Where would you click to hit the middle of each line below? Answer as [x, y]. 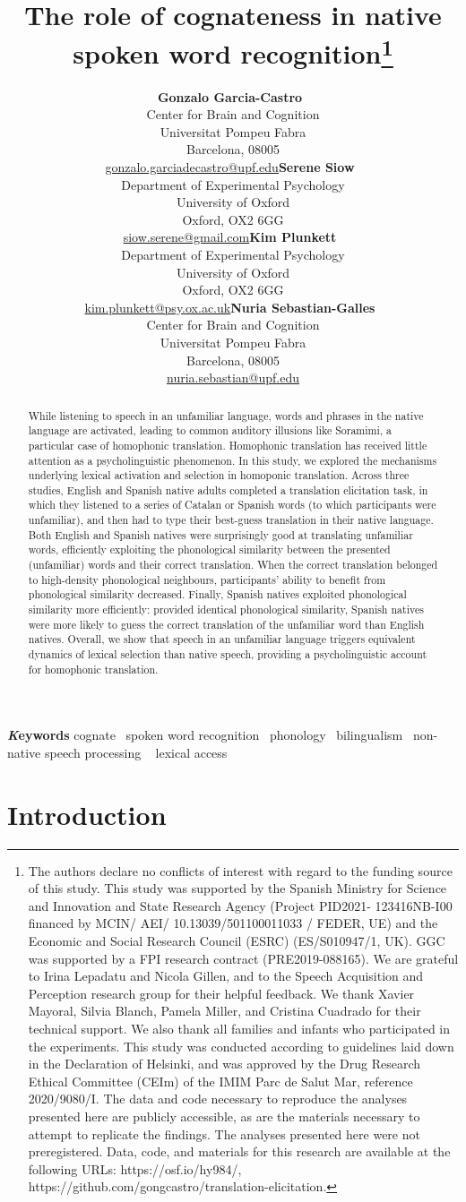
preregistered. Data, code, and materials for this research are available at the [239, 1151]
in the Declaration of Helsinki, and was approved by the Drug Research [224, 1064]
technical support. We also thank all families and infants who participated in [239, 1028]
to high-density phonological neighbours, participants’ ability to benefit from [207, 579]
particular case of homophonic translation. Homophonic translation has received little [228, 445]
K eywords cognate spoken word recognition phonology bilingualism [205, 735]
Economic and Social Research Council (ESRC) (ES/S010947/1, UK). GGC [237, 941]
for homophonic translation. [93, 669]
